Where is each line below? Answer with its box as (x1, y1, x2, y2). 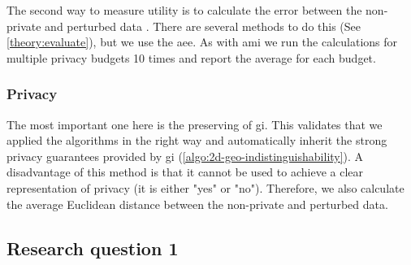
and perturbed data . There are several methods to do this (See (45, 17, 361, 34)
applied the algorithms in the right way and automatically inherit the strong (6, 132, 387, 149)
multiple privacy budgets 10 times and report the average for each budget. (6, 49, 376, 66)
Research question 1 (6, 235, 179, 260)
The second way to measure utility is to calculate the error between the (6, 2, 362, 18)
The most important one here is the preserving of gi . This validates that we (6, 115, 383, 132)
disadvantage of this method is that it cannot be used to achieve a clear (6, 163, 363, 180)
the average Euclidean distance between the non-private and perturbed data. (6, 195, 388, 212)
